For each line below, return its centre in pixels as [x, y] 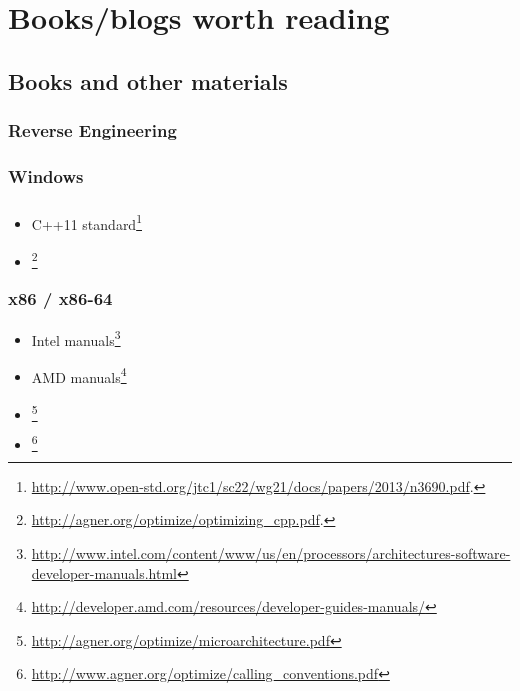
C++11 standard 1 [86, 222]
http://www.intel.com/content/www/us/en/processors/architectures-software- [271, 552]
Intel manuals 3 [76, 338]
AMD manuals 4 [79, 375]
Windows [46, 175]
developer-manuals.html [104, 572]
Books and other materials [148, 80]
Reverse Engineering [92, 130]
